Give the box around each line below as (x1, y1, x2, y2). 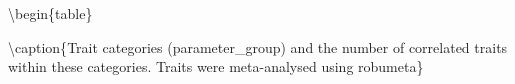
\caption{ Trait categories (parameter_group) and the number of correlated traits (8, 36, 508, 57)
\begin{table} (8, 3, 93, 23)
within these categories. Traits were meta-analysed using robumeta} (8, 56, 424, 77)
